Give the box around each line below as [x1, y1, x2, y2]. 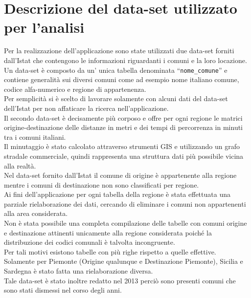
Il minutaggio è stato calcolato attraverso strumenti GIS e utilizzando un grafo [4, 141, 240, 151]
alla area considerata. [4, 208, 68, 218]
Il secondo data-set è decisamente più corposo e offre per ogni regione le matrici [4, 112, 243, 123]
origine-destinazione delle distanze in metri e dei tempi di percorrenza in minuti [4, 122, 243, 132]
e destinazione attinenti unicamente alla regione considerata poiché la [4, 227, 212, 237]
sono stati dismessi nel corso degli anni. [4, 285, 122, 295]
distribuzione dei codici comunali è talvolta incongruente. [4, 237, 175, 247]
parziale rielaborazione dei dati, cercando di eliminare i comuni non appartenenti [4, 198, 246, 209]
